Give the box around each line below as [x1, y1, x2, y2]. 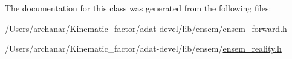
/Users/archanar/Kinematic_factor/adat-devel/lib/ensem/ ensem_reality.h [5, 42, 282, 55]
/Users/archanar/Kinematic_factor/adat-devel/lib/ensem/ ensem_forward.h [5, 22, 287, 34]
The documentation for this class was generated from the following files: [5, 2, 271, 14]
